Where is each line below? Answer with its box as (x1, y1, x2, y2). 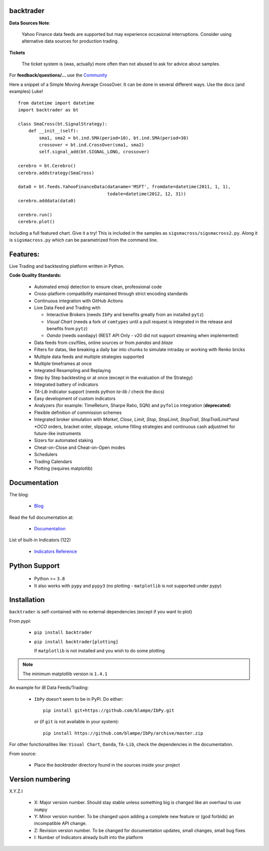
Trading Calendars (34, 458, 72, 464)
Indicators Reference (34, 548, 77, 554)
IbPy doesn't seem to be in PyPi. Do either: (34, 696, 124, 702)
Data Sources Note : (9, 20, 51, 26)
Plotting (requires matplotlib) (34, 465, 93, 471)
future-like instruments (34, 430, 81, 436)
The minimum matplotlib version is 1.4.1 (22, 671, 108, 677)
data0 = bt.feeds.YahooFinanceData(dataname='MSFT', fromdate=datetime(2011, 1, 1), (18, 184, 231, 190)
